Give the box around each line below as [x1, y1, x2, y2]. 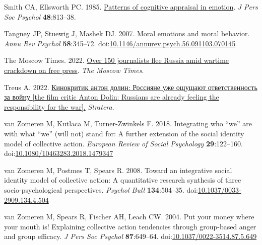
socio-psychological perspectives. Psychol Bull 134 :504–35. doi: [4, 184, 199, 195]
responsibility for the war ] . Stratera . [4, 101, 114, 112]
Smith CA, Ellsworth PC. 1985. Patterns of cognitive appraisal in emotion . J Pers [4, 2, 258, 12]
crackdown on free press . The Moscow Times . [4, 64, 144, 75]
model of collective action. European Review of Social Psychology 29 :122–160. [4, 138, 243, 148]
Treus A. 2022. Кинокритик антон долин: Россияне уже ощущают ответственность [4, 81, 257, 92]
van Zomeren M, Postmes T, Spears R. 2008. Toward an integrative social [4, 165, 232, 175]
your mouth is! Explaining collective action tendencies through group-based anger [4, 221, 256, 231]
